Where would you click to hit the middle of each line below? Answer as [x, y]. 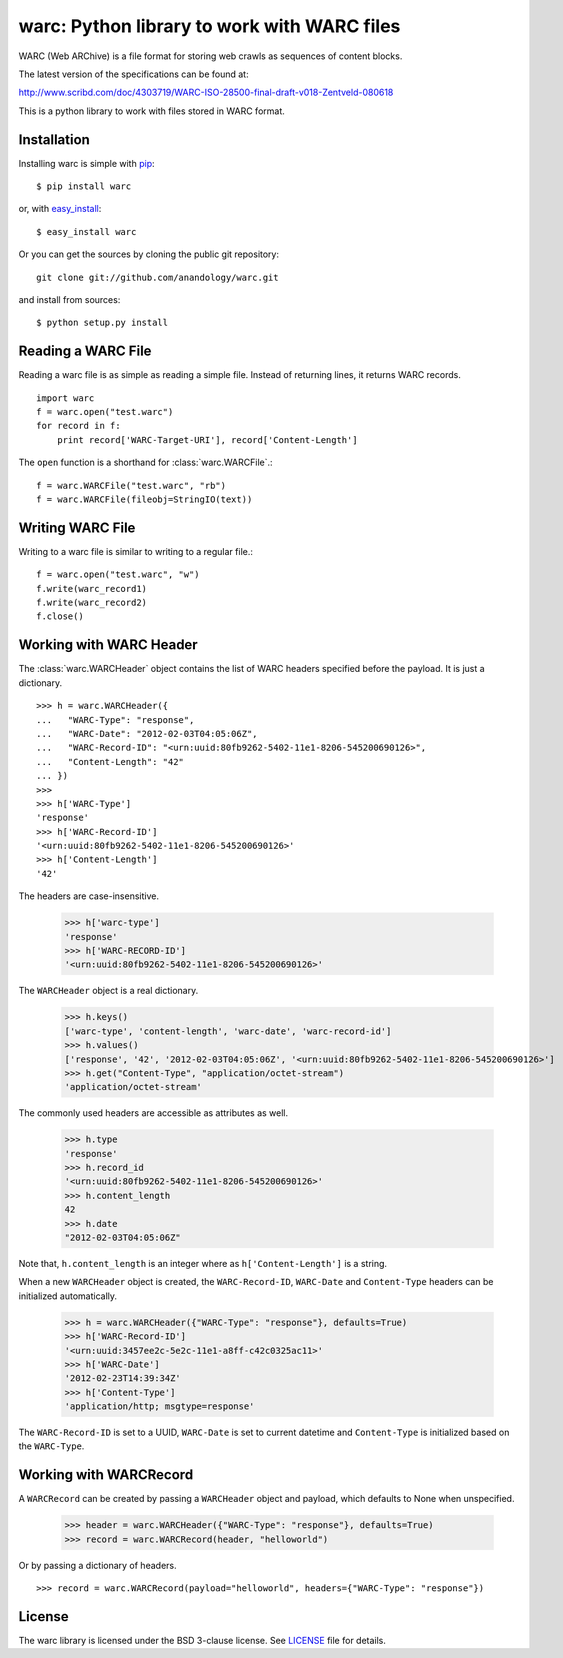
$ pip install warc [84, 186]
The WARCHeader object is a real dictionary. [108, 991]
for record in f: [78, 426]
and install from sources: [69, 299]
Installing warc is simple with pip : [86, 163]
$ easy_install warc [86, 231]
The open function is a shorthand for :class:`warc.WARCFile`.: [146, 462]
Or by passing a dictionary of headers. [97, 1565]
